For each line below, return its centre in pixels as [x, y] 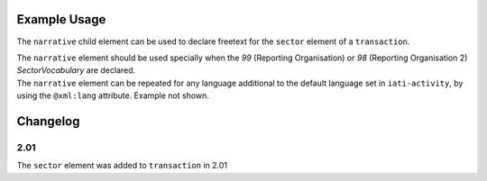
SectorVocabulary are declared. [76, 70]
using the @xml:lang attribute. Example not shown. [113, 95]
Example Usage [61, 19]
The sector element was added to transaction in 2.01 [122, 166]
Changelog [48, 121]
